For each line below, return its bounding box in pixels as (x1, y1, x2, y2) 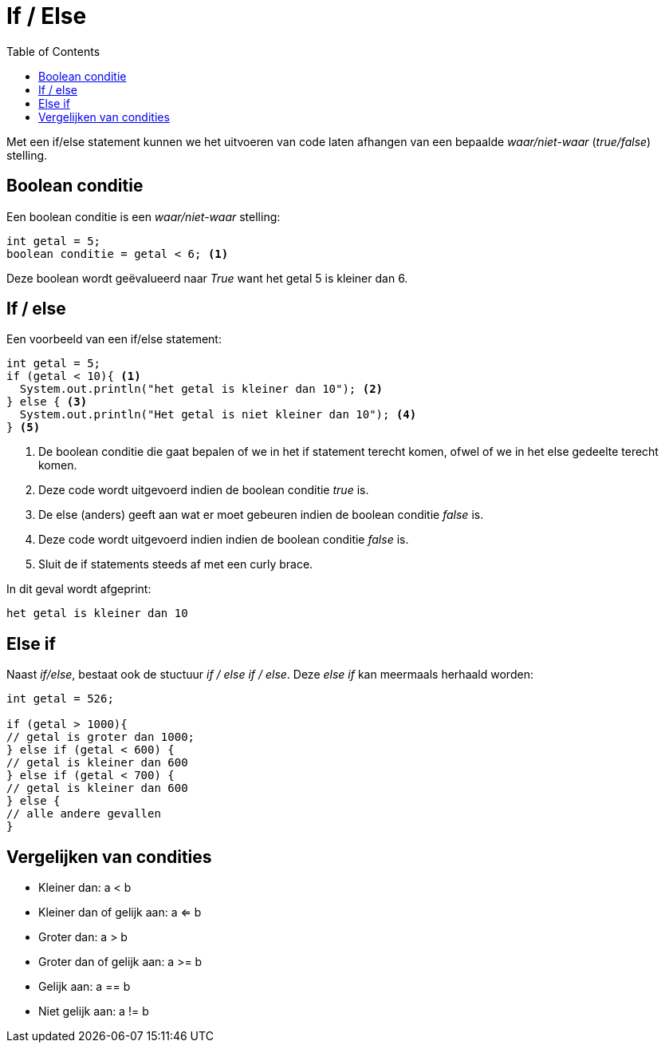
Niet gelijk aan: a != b (38, 1004, 149, 1019)
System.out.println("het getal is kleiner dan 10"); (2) (19, 382, 384, 396)
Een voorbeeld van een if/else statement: (6, 332, 222, 346)
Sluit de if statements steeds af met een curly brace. (38, 557, 313, 572)
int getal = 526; (6, 692, 114, 706)
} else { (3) (6, 395, 88, 409)
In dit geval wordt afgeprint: (6, 582, 151, 596)
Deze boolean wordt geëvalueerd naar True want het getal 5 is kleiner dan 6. (6, 271, 408, 285)
